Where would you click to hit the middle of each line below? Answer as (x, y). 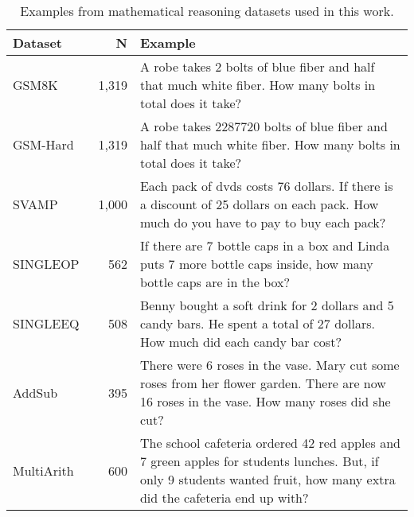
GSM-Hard (43, 144)
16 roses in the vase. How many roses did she (265, 401)
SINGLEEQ (46, 323)
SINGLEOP (46, 264)
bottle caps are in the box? (215, 282)
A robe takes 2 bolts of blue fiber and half (257, 66)
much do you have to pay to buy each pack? (263, 222)
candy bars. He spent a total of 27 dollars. (257, 323)
